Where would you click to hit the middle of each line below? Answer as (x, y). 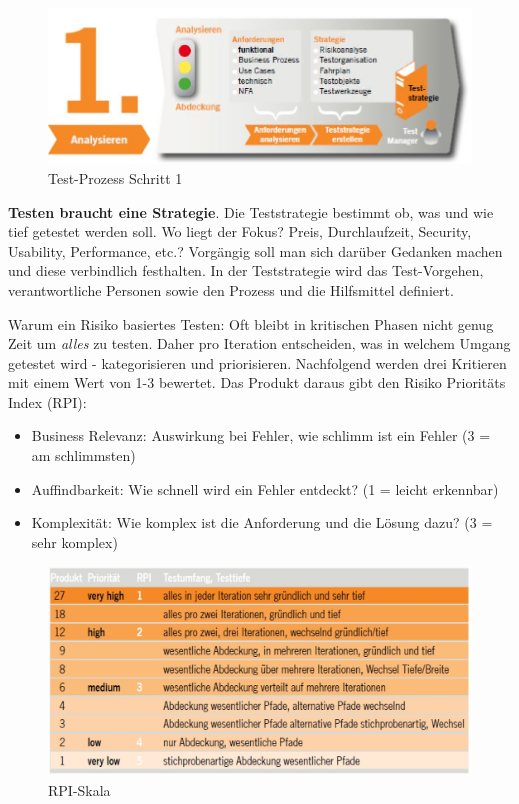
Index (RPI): (47, 401)
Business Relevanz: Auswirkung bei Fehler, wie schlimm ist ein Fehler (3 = (261, 435)
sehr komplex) (74, 541)
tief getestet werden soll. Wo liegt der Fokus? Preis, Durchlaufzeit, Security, (240, 231)
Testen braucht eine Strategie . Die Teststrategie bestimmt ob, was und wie (251, 211)
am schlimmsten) (83, 455)
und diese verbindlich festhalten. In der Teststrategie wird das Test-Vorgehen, (246, 270)
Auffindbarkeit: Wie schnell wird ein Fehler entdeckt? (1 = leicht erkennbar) (265, 488)
